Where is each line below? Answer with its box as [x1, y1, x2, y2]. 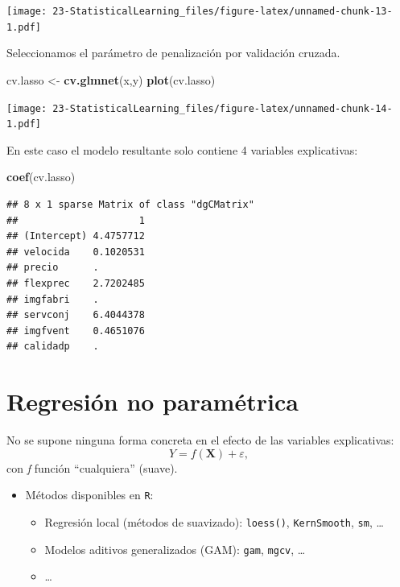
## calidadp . [6, 341, 99, 353]
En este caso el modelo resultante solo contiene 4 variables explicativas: [6, 141, 358, 158]
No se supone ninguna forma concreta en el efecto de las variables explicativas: [6, 432, 394, 449]
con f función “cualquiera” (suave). [6, 459, 178, 476]
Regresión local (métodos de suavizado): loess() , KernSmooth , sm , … [44, 513, 384, 530]
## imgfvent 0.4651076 [6, 325, 145, 337]
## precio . [6, 262, 99, 274]
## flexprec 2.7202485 [6, 277, 145, 289]
